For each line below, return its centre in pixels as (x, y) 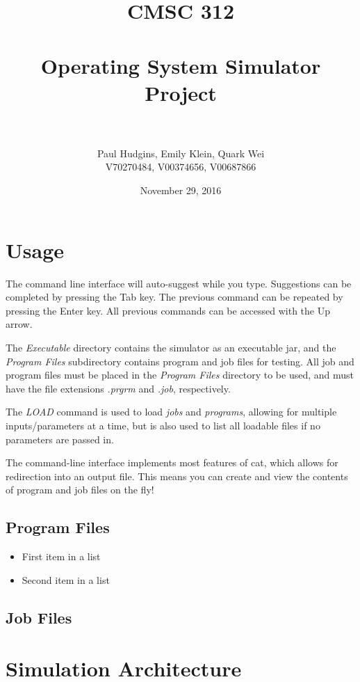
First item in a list (61, 556)
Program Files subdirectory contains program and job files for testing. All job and (180, 361)
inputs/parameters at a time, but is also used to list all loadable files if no (163, 425)
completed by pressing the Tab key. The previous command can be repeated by (174, 297)
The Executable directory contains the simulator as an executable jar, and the (171, 347)
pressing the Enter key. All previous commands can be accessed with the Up (168, 310)
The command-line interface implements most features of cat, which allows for (172, 462)
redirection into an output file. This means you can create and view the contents (177, 476)
